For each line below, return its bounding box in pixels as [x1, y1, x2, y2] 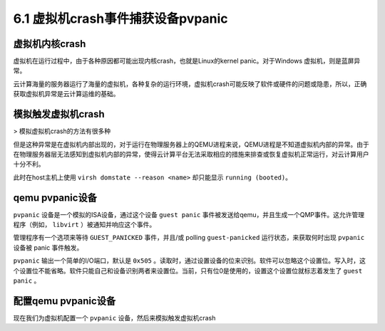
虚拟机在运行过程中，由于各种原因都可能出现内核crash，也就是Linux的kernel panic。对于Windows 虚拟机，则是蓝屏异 [13, 57, 361, 65]
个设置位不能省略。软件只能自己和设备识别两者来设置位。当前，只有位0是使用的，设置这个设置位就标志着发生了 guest [13, 266, 363, 275]
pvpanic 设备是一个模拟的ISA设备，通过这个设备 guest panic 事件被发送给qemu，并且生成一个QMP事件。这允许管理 [13, 210, 365, 219]
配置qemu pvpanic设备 [13, 295, 116, 307]
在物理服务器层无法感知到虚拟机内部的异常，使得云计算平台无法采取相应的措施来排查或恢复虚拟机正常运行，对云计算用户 [13, 149, 369, 158]
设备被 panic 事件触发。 [13, 243, 83, 252]
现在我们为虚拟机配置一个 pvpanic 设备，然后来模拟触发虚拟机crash [13, 313, 216, 322]
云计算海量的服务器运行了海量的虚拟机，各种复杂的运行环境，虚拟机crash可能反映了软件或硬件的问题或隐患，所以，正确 [13, 79, 367, 88]
